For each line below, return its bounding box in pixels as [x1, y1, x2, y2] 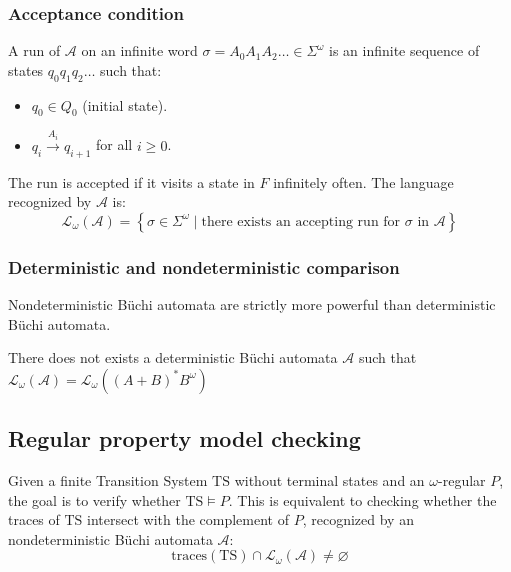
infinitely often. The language [273, 171, 454, 192]
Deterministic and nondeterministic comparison [8, 254, 400, 279]
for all [96, 134, 133, 155]
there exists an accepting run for [201, 214, 401, 229]
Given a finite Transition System [8, 470, 208, 491]
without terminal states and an [234, 470, 425, 491]
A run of [8, 40, 61, 61]
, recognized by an [302, 509, 414, 530]
